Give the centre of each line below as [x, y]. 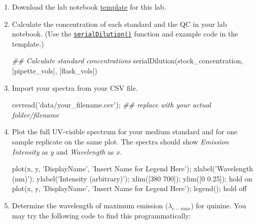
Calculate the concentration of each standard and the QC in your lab [119, 24]
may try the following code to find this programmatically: [101, 215]
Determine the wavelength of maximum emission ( [90, 205]
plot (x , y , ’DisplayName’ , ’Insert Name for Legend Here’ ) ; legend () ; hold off [129, 188]
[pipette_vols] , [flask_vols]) [55, 71]
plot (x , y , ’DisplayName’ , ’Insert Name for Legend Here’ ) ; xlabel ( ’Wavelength [133, 169]
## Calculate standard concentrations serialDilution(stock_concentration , [127, 61]
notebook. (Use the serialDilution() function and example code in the [125, 34]
